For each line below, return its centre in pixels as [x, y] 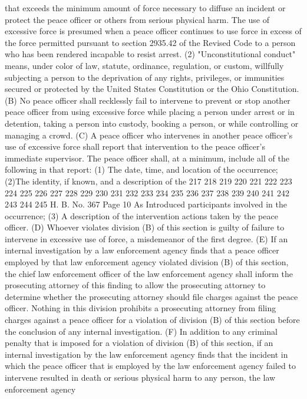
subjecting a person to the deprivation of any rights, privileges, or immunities [145, 77]
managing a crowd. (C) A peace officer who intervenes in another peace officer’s [149, 135]
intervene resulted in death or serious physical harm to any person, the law [140, 377]
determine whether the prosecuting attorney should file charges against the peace [151, 296]
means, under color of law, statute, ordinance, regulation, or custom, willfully [144, 65]
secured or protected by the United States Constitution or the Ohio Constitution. [152, 89]
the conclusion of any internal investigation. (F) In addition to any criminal [141, 331]
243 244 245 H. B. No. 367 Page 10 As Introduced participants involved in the [146, 204]
